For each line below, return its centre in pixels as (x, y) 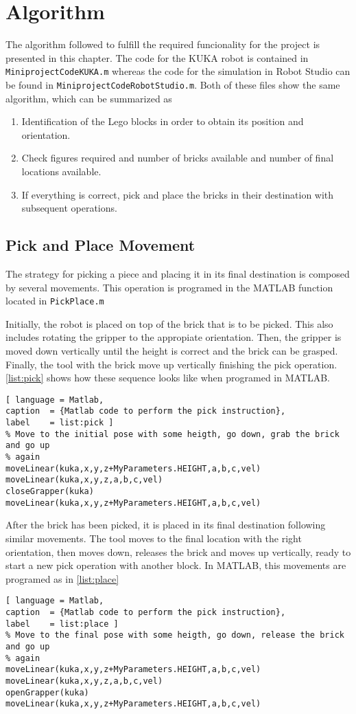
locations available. (61, 171)
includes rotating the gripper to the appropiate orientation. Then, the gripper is (174, 337)
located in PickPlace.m (55, 301)
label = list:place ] (62, 624)
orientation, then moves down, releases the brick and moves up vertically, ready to (178, 551)
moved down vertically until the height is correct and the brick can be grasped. (172, 351)
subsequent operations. (69, 208)
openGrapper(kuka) (47, 692)
